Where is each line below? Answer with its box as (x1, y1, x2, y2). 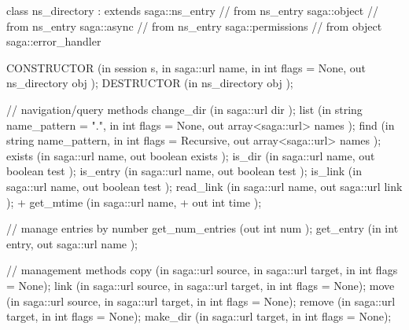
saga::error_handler (6, 33, 101, 49)
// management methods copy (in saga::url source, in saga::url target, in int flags (6, 262, 398, 278)
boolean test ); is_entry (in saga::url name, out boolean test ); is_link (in (6, 163, 362, 179)
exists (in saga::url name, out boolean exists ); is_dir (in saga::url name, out (6, 147, 375, 163)
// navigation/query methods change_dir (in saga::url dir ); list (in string (6, 101, 363, 117)
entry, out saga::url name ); (6, 235, 138, 251)
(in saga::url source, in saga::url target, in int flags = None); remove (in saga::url (6, 292, 396, 309)
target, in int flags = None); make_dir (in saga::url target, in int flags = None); (6, 308, 392, 324)
